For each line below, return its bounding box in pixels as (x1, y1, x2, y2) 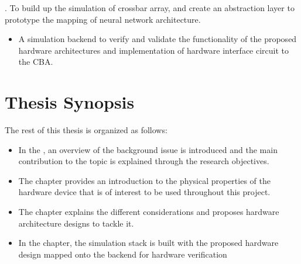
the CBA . (18, 55, 53, 68)
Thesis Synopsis (5, 90, 135, 114)
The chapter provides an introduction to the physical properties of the (18, 174, 271, 186)
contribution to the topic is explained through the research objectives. (18, 155, 269, 167)
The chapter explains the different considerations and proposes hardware (18, 206, 279, 218)
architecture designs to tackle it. (18, 217, 134, 229)
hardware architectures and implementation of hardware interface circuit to (18, 44, 289, 56)
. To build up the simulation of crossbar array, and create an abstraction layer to (5, 2, 295, 13)
